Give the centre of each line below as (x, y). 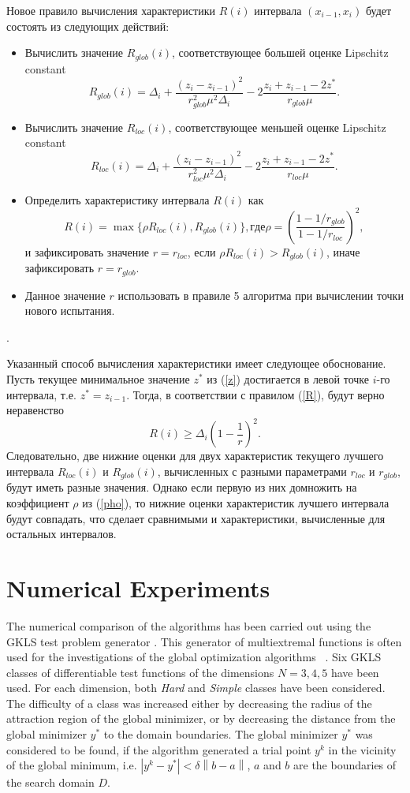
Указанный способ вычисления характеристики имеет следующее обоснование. (196, 363)
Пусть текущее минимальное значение (98, 379)
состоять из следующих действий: (88, 26)
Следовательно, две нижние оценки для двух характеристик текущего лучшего (195, 456)
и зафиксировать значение (87, 251)
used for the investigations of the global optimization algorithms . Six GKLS (194, 657)
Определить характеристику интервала (117, 199)
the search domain (50, 782)
